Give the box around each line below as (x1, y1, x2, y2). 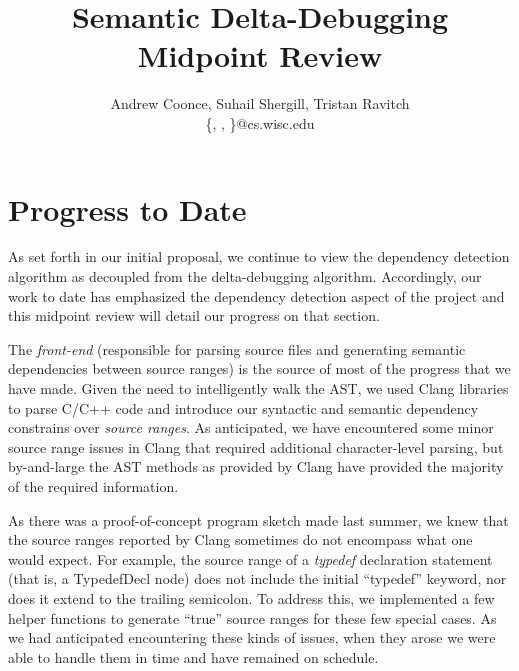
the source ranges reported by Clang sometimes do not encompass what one (8, 529, 473, 550)
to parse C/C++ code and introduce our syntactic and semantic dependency (8, 397, 479, 418)
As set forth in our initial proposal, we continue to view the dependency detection (8, 246, 510, 267)
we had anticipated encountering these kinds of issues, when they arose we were (8, 627, 496, 648)
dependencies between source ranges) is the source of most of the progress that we (8, 358, 511, 379)
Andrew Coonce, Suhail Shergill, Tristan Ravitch (110, 93, 410, 114)
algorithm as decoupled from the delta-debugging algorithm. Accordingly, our (8, 266, 482, 287)
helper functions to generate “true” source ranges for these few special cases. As (8, 607, 497, 628)
